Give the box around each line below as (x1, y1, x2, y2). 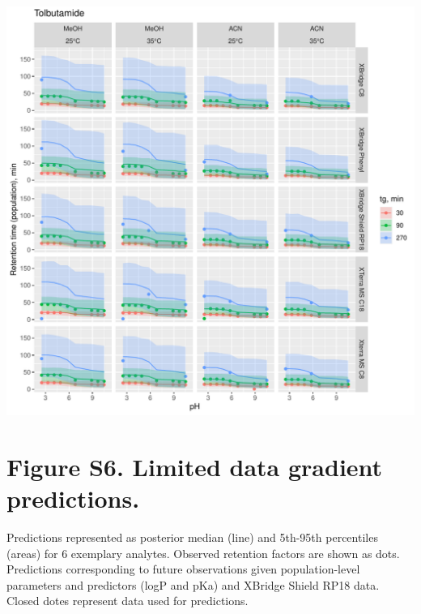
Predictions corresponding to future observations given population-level (6, 560, 360, 578)
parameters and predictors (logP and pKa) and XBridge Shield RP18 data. (6, 576, 380, 593)
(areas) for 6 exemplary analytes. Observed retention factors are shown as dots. (6, 544, 400, 561)
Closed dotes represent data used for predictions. (6, 592, 249, 609)
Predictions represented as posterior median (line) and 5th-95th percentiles (6, 528, 378, 545)
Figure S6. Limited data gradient (6, 449, 383, 483)
